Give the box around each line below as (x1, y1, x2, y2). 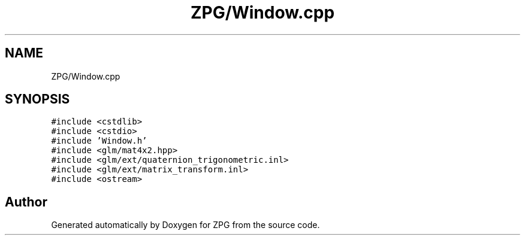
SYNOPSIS (5, 92, 70, 107)
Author (5, 194, 47, 209)
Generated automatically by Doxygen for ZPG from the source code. (51, 220, 320, 230)
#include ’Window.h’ (51, 136, 147, 146)
